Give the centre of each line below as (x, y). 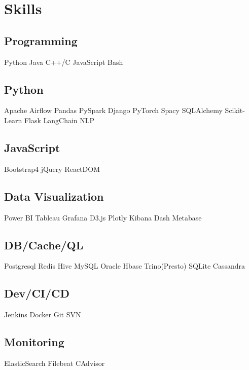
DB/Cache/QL (44, 245)
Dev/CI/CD (37, 293)
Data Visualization (54, 196)
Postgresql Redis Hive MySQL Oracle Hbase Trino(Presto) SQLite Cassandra (124, 266)
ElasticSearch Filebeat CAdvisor (55, 363)
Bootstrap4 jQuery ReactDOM (52, 169)
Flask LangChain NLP (59, 120)
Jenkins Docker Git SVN (43, 314)
